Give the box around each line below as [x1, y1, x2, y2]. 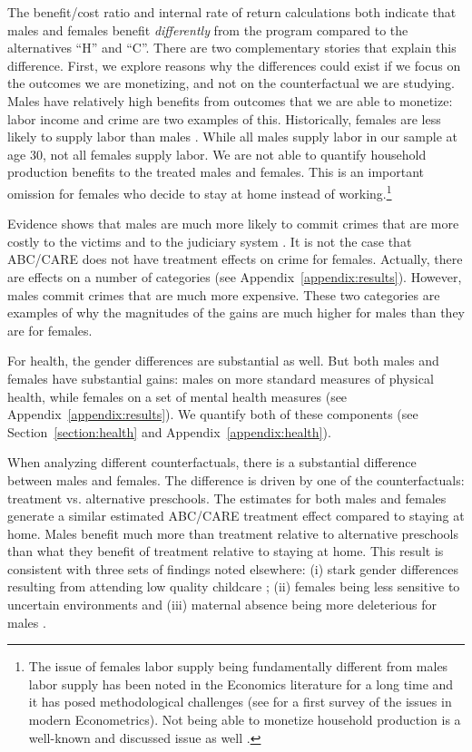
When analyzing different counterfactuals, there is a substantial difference [7, 453, 417, 472]
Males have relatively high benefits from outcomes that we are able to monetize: [7, 91, 453, 110]
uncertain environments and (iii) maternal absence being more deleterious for [7, 595, 437, 614]
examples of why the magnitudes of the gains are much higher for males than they [7, 303, 466, 322]
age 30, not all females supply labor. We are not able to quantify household [7, 144, 427, 163]
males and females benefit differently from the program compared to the [7, 20, 408, 39]
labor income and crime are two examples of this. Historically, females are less [7, 109, 441, 128]
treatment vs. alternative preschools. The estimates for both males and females [7, 488, 447, 507]
